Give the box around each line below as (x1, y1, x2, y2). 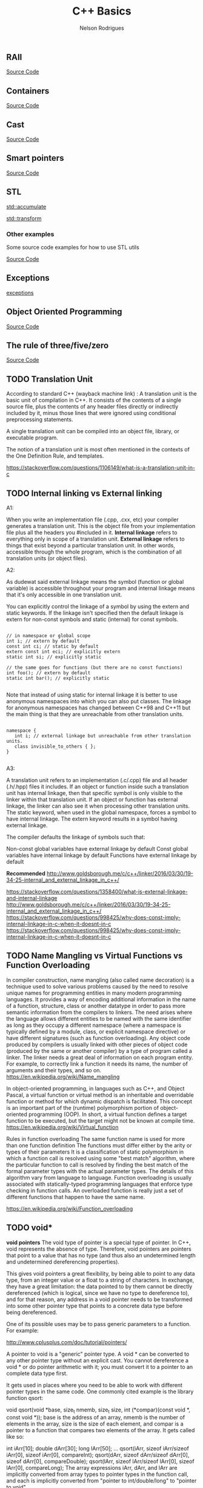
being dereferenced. (6, 1308, 58, 1316)
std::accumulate (6, 203, 47, 210)
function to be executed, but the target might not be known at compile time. (6, 1117, 195, 1124)
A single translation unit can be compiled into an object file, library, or (6, 428, 180, 435)
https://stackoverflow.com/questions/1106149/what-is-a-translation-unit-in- (6, 464, 196, 472)
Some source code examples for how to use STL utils (6, 243, 139, 251)
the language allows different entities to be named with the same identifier (6, 1015, 191, 1022)
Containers (6, 86, 50, 96)
